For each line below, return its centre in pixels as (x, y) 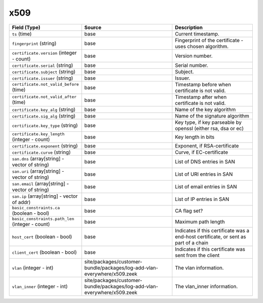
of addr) (21, 202)
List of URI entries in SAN (204, 174)
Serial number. (191, 65)
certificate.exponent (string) (45, 145)
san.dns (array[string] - (38, 159)
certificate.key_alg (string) (44, 109)
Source (93, 27)
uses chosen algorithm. (202, 46)
